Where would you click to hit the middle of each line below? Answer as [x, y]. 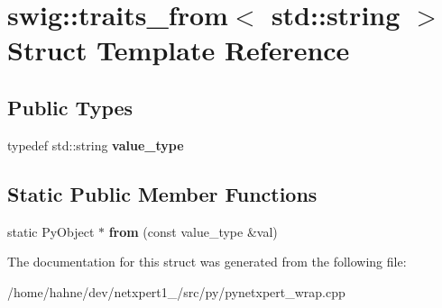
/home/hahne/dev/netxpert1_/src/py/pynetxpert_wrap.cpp [176, 291]
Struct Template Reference [179, 50]
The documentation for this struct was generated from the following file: [207, 262]
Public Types [70, 107]
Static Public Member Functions [162, 193]
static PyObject [51, 231]
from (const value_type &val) [193, 231]
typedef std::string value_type [96, 145]
